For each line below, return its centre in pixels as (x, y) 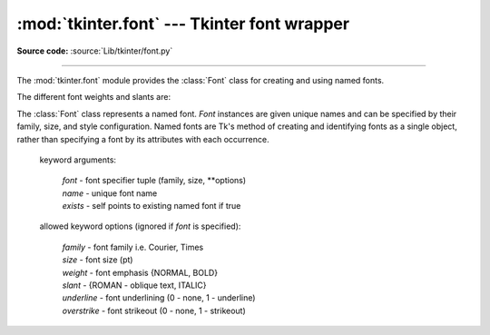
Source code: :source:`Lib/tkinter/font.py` (95, 51)
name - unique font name (110, 193)
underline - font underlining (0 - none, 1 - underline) (159, 298)
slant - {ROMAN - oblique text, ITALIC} (135, 285)
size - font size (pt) (98, 260)
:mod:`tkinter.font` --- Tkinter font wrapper (183, 24)
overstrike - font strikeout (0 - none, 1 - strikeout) (154, 310)
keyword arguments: (78, 160)
